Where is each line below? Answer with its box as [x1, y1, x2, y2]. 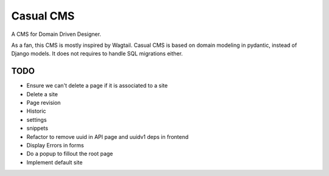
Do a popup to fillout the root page [26, 150, 113, 158]
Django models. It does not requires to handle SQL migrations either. [11, 50, 183, 57]
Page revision [26, 99, 61, 107]
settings [26, 116, 47, 123]
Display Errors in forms [26, 141, 85, 149]
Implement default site [26, 158, 83, 166]
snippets [26, 125, 49, 132]
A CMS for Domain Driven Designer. [11, 30, 102, 38]
